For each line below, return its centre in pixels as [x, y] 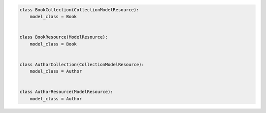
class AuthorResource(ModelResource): [66, 92]
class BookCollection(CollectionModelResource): [79, 10]
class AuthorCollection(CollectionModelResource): [82, 64]
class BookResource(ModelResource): [64, 37]
